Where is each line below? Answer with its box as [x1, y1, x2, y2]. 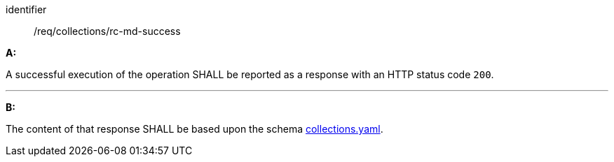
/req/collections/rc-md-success [34, 25, 181, 37]
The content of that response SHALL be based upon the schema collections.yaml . [6, 123, 383, 135]
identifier [6, 3, 47, 15]
